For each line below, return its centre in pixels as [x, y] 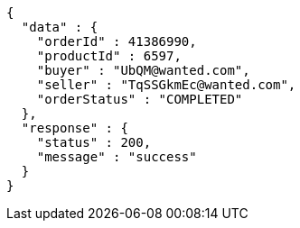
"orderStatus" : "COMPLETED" [140, 99]
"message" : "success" [117, 157]
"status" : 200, [94, 142]
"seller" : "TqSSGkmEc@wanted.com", [166, 85]
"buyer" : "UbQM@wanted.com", [143, 70]
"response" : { [75, 128]
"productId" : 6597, [109, 56]
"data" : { [60, 27]
